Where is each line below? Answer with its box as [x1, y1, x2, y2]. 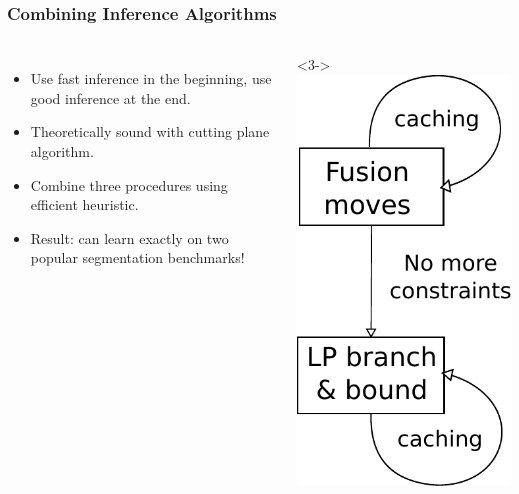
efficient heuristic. [30, 194, 139, 215]
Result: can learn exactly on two [30, 227, 229, 248]
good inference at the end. [30, 87, 191, 108]
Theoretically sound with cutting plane [30, 121, 270, 142]
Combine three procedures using [30, 174, 228, 195]
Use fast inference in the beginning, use [30, 68, 272, 89]
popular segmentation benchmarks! [30, 247, 245, 268]
